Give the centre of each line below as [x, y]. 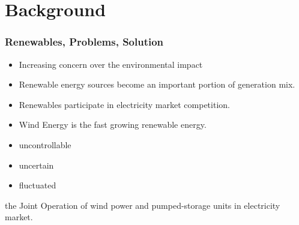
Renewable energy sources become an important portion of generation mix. [157, 84]
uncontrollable [45, 144]
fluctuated [38, 185]
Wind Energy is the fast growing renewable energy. [113, 124]
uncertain [36, 165]
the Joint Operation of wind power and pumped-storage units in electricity [143, 205]
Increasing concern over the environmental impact [111, 64]
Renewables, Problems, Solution [84, 42]
